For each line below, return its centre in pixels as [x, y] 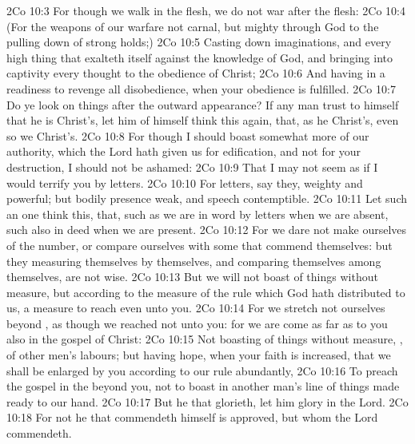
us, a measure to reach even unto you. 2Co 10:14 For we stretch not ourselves [196, 308]
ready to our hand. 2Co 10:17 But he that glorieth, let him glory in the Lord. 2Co [207, 401]
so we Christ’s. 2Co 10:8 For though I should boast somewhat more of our [188, 135]
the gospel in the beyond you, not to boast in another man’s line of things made [203, 386]
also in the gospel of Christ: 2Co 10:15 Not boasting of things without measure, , [205, 339]
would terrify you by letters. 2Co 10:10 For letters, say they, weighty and [185, 182]
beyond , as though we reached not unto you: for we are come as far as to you [197, 323]
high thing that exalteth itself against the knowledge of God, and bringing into [200, 57]
